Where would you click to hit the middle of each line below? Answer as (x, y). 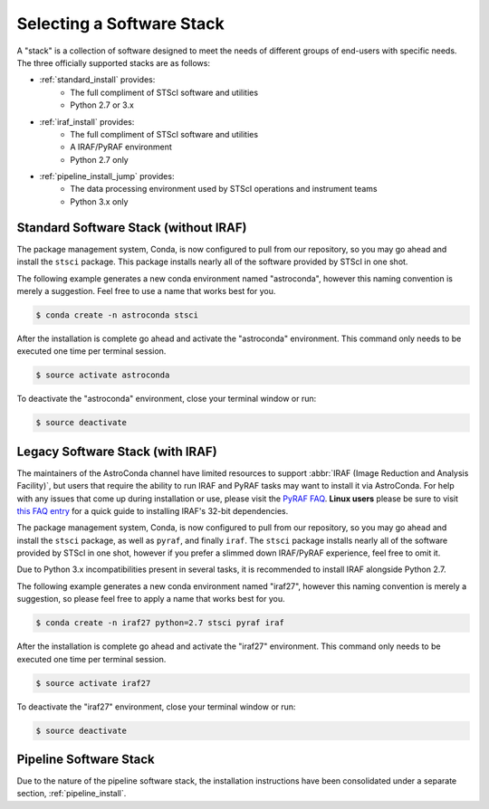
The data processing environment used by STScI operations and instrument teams (224, 189)
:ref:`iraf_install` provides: (87, 121)
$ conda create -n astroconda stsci (117, 315)
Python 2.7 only (99, 159)
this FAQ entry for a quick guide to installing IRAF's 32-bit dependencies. (153, 510)
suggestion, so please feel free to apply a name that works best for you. (151, 599)
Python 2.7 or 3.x (102, 105)
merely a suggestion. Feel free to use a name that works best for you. (146, 290)
